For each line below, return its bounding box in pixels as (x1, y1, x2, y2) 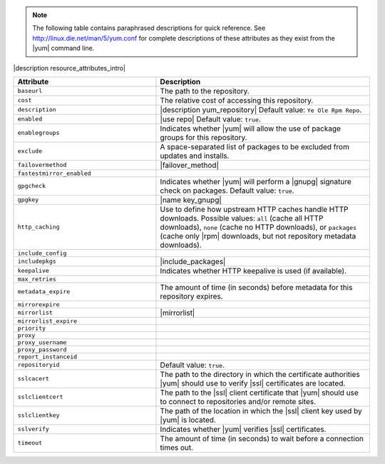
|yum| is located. (160, 415, 217, 425)
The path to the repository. (160, 86, 250, 96)
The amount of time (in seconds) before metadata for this (160, 282, 353, 292)
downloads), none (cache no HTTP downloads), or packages (160, 222, 356, 232)
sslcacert (17, 375, 50, 383)
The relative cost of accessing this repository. (160, 95, 314, 105)
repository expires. (160, 291, 224, 301)
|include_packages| (160, 256, 226, 266)
